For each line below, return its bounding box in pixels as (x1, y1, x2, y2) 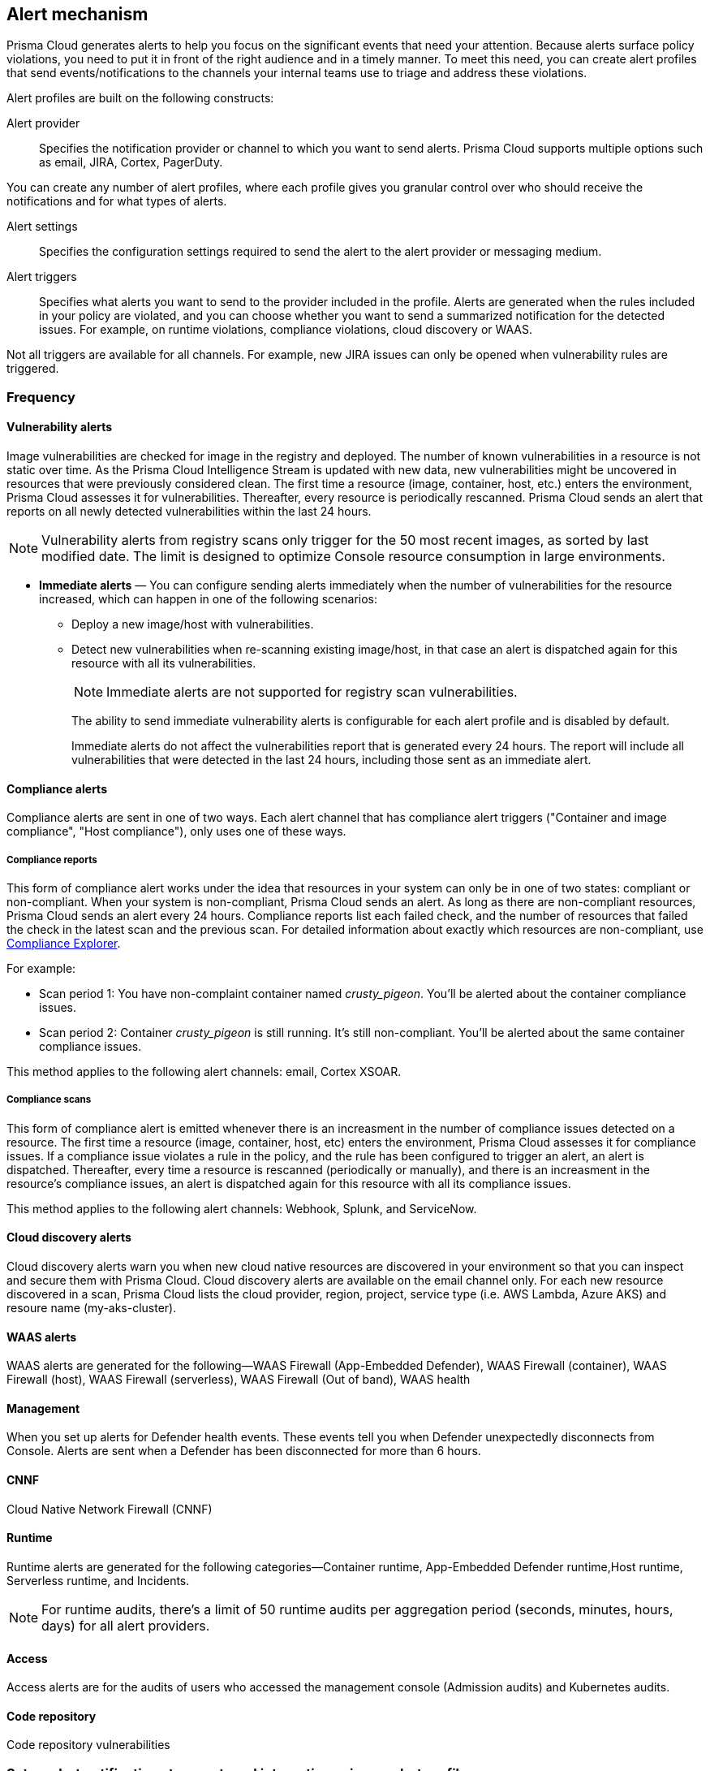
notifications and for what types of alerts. (6, 194, 227, 209)
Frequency (6, 388, 75, 405)
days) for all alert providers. (41, 1617, 210, 1634)
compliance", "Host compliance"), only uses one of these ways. (6, 824, 346, 839)
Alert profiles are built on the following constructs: (6, 91, 274, 106)
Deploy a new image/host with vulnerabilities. (71, 617, 314, 632)
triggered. (6, 361, 59, 376)
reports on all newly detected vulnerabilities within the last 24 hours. (6, 504, 372, 519)
